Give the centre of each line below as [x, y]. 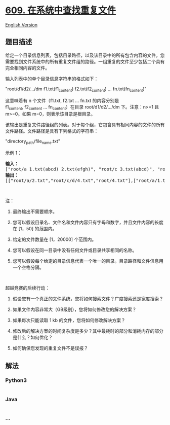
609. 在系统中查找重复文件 [61, 10]
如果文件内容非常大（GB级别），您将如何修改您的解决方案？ [74, 309]
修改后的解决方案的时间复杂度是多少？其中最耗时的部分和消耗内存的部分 [88, 331]
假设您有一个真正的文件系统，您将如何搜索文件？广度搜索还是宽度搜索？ [88, 299]
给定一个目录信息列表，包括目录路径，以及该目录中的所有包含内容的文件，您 [85, 55]
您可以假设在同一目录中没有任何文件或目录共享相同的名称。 [75, 250]
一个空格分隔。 [28, 267]
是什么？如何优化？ [33, 337]
